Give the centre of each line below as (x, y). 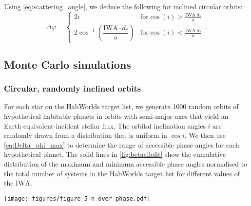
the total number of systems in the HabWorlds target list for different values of (122, 173)
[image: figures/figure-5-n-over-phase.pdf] (77, 198)
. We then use (205, 135)
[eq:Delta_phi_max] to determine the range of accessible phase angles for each (122, 144)
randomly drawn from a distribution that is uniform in (86, 135)
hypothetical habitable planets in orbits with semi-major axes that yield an (116, 116)
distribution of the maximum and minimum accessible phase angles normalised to (126, 164)
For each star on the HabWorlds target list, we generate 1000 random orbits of (121, 106)
